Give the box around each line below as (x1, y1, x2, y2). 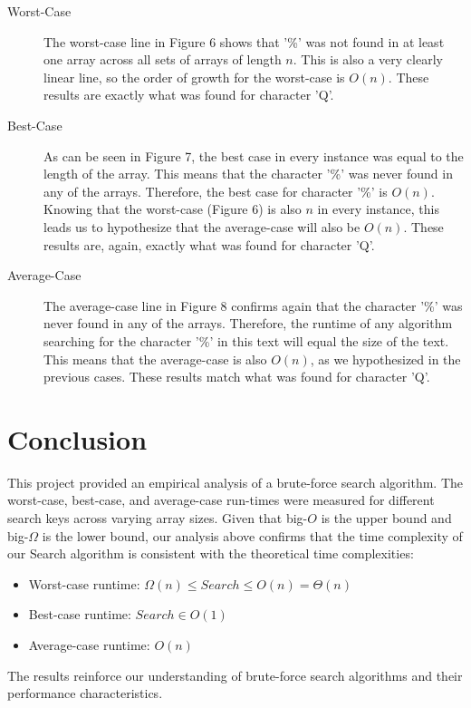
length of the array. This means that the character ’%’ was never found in (43, 164, 453, 183)
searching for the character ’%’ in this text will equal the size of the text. (43, 331, 449, 350)
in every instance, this (317, 199, 439, 218)
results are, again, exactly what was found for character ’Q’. (43, 235, 375, 254)
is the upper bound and (321, 509, 452, 527)
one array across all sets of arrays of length (43, 50, 282, 69)
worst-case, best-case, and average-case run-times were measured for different (7, 490, 435, 509)
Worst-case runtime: (28, 574, 140, 593)
